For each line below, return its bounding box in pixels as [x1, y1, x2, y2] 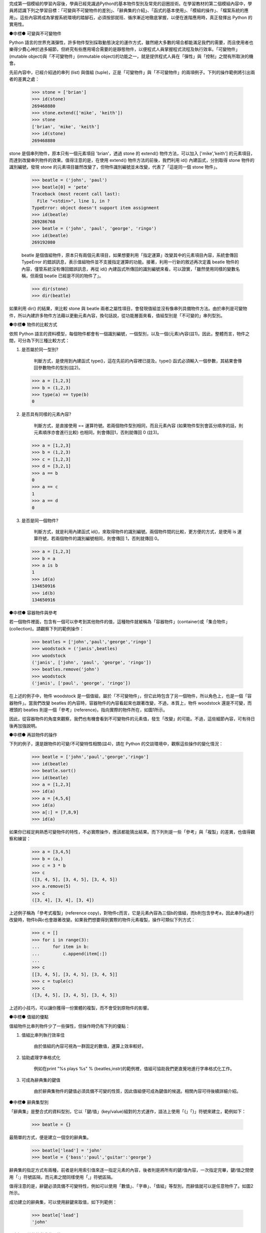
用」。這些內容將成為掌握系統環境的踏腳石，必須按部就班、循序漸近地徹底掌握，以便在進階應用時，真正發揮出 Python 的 [9, 14, 253, 20]
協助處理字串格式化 [21, 1054, 61, 1060]
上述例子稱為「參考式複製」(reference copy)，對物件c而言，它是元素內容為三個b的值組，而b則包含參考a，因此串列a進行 [9, 910, 255, 916]
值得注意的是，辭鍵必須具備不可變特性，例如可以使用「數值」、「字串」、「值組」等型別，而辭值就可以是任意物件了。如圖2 [9, 1183, 254, 1189]
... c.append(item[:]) [32, 951, 108, 956]
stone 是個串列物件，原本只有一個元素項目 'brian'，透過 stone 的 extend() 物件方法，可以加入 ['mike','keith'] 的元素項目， [9, 150, 255, 156]
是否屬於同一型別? [21, 347, 59, 353]
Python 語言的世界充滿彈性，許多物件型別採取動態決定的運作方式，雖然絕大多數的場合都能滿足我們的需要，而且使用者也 [9, 39, 254, 45]
